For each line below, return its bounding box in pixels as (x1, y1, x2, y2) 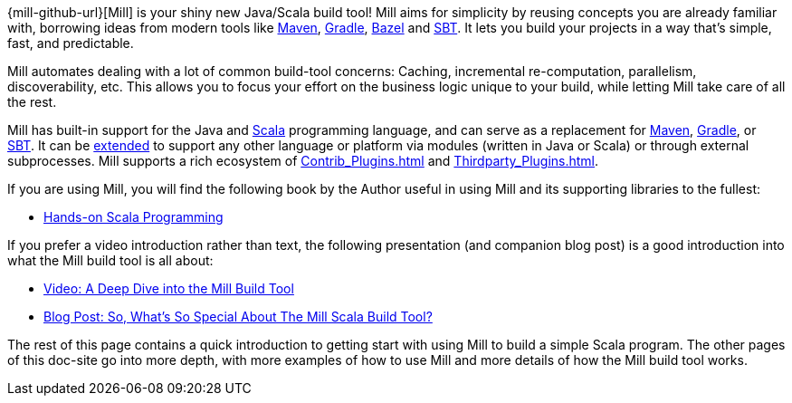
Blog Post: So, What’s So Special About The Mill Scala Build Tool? (43, 309, 433, 324)
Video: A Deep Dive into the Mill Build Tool (43, 281, 294, 296)
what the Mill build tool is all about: (7, 253, 214, 268)
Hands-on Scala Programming (43, 209, 224, 225)
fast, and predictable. (7, 35, 134, 51)
